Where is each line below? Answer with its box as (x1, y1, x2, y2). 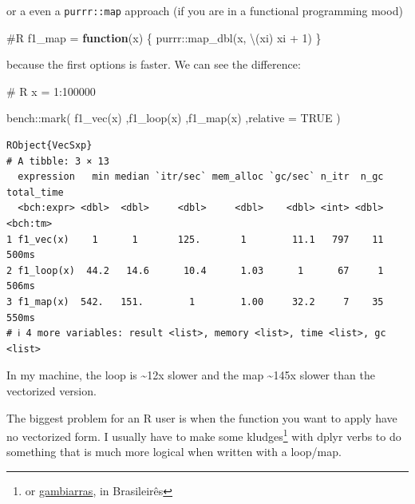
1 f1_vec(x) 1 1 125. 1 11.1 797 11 (6, 233, 384, 245)
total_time (6, 186, 64, 198)
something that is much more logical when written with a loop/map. (6, 443, 342, 460)
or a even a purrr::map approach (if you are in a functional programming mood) (6, 2, 403, 18)
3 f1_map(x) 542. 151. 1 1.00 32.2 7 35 (6, 296, 384, 308)
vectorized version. (6, 382, 97, 399)
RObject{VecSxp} (6, 140, 93, 152)
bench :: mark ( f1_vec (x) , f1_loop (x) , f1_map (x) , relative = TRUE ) (6, 109, 341, 126)
